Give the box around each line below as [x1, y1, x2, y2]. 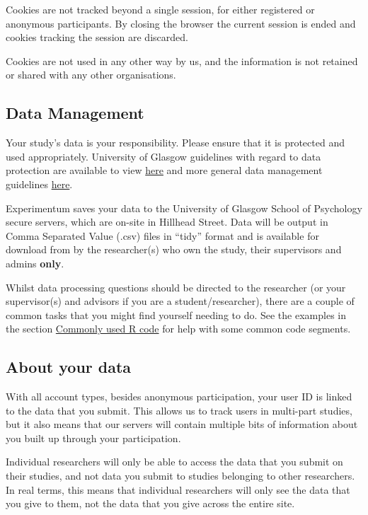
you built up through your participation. [6, 430, 181, 445]
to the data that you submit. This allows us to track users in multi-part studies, [6, 403, 352, 417]
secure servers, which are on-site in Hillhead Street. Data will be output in [6, 214, 328, 229]
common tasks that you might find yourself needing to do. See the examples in [6, 307, 346, 322]
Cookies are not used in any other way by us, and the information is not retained [6, 53, 358, 68]
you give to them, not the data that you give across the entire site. [6, 496, 295, 511]
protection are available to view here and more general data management [6, 163, 323, 178]
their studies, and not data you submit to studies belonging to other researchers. [6, 468, 355, 483]
